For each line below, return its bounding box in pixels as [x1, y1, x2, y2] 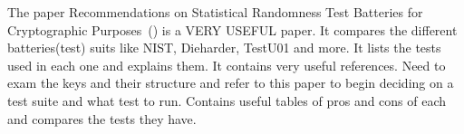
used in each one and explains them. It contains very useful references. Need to [7, 55, 446, 74]
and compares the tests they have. [7, 109, 197, 128]
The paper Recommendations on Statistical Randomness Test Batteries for [7, 3, 423, 21]
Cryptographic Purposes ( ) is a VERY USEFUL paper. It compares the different [7, 20, 458, 39]
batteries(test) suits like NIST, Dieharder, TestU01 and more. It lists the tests [7, 38, 441, 57]
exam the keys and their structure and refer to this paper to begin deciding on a [7, 73, 454, 92]
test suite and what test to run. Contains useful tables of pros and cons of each [7, 91, 447, 110]
